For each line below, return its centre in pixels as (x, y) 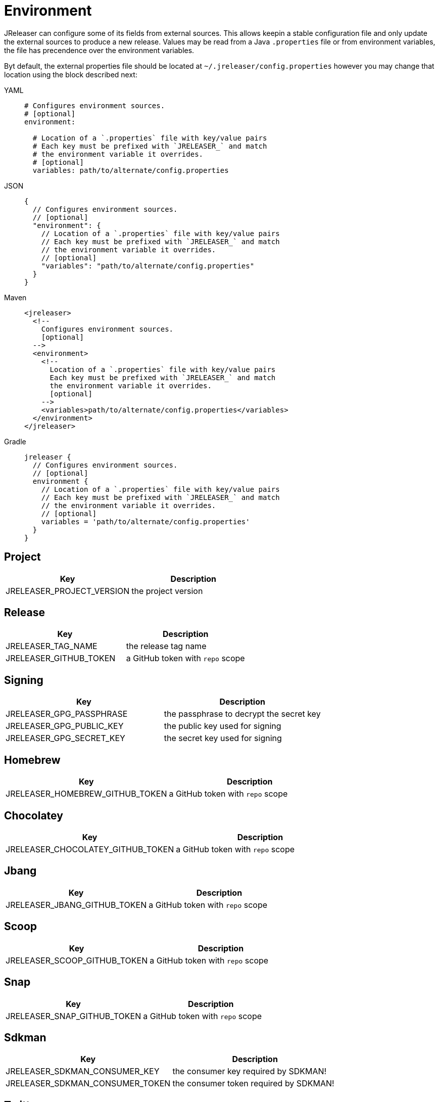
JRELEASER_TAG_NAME (52, 646)
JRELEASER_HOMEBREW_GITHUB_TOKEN (86, 794)
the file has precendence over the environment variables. (99, 50)
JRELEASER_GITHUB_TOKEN (61, 658)
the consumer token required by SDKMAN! (253, 1084)
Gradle (15, 441)
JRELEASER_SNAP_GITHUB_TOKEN (74, 1016)
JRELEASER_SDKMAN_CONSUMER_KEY (83, 1071)
